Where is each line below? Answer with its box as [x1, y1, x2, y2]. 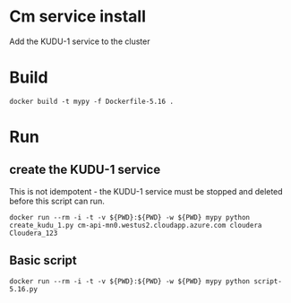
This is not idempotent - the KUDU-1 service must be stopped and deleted [9, 186, 284, 196]
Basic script [9, 253, 78, 268]
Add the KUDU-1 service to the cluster [9, 36, 150, 47]
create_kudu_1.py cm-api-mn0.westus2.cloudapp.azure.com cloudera [9, 221, 262, 229]
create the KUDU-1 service [9, 162, 161, 177]
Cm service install [9, 6, 146, 27]
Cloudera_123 [9, 229, 58, 238]
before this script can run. [9, 195, 105, 206]
